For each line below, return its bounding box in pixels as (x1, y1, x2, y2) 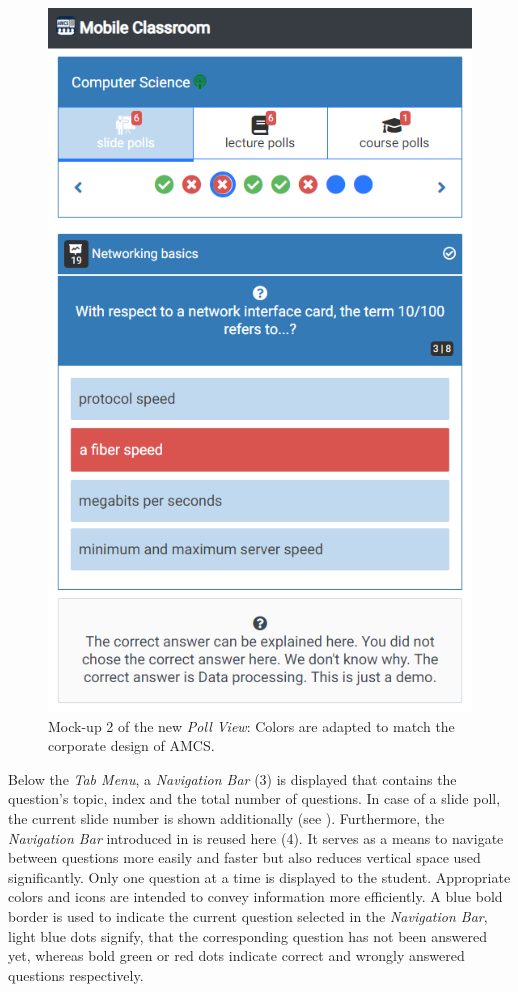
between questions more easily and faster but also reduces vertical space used (8, 847, 481, 868)
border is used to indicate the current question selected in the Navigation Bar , (8, 905, 488, 926)
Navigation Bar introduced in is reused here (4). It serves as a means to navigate (8, 827, 504, 848)
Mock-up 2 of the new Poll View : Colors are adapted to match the (48, 715, 455, 736)
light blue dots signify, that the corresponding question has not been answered (8, 925, 487, 946)
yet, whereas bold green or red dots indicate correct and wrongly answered (8, 945, 465, 966)
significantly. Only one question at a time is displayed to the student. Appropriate (8, 866, 511, 887)
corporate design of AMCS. (48, 735, 215, 756)
